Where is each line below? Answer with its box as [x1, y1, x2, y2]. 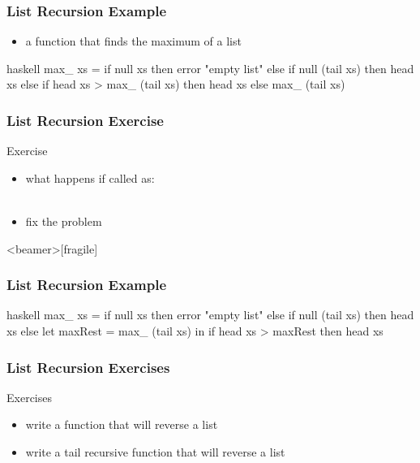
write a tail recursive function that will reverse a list [25, 444, 285, 460]
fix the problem [25, 213, 102, 229]
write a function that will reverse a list [25, 416, 218, 433]
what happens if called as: [25, 169, 155, 186]
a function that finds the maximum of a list [25, 32, 242, 50]
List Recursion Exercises [6, 357, 170, 377]
